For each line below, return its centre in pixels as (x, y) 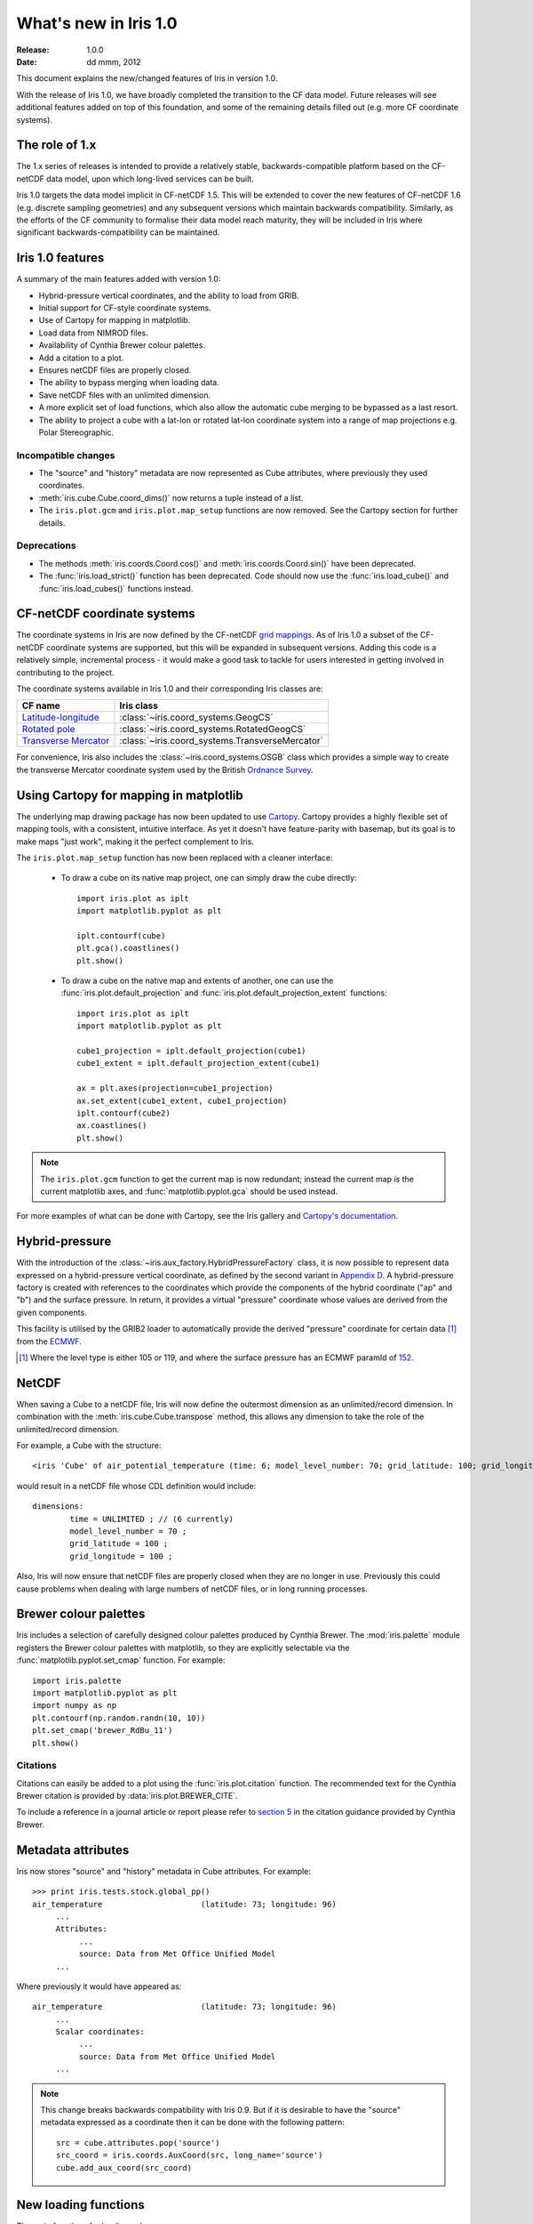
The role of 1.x (56, 145)
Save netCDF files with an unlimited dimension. (125, 395)
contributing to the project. (65, 673)
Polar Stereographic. (76, 432)
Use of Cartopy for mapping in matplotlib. (115, 320)
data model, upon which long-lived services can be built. (150, 179)
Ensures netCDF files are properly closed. (115, 370)
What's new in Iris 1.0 (97, 23)
